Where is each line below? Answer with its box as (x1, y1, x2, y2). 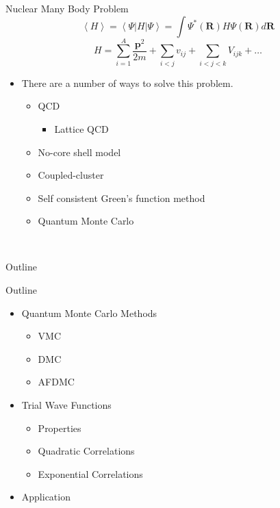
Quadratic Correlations (38, 444, 135, 458)
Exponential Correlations (38, 466, 143, 481)
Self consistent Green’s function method (38, 190, 205, 205)
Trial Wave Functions (21, 398, 112, 412)
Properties (38, 420, 81, 435)
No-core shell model (38, 144, 121, 159)
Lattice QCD (54, 121, 109, 136)
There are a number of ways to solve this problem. (21, 75, 233, 90)
